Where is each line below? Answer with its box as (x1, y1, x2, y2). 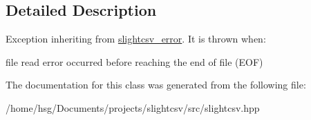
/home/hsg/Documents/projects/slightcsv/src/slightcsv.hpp (6, 100, 260, 115)
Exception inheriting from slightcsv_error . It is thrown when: (6, 32, 266, 46)
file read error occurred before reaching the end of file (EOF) (6, 54, 263, 69)
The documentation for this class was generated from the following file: (6, 77, 306, 92)
